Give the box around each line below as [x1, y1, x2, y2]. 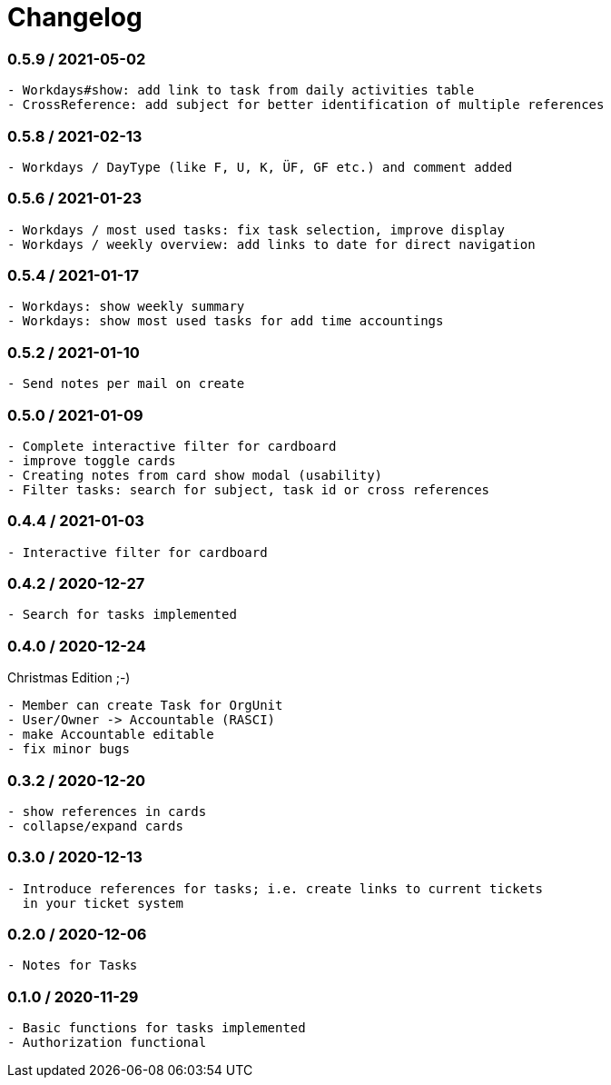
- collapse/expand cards [7, 818, 183, 833]
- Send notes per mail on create [7, 376, 245, 392]
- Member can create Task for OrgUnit [7, 698, 283, 713]
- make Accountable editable [7, 727, 214, 742]
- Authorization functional [7, 1035, 207, 1050]
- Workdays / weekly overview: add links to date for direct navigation [7, 236, 536, 252]
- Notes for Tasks [7, 958, 138, 973]
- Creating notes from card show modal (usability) [7, 467, 383, 483]
